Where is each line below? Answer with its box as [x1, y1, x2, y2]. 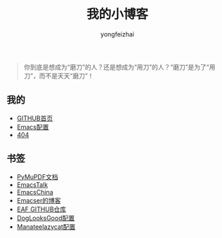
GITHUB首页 [16, 113, 53, 122]
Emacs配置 [16, 122, 49, 131]
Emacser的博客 [16, 196, 61, 204]
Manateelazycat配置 [16, 222, 76, 231]
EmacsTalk [16, 180, 48, 189]
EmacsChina [16, 188, 53, 196]
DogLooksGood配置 [16, 213, 75, 222]
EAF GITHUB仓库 [16, 204, 67, 213]
